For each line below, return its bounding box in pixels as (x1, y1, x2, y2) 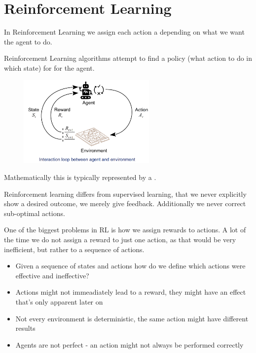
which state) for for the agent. (4, 62, 95, 73)
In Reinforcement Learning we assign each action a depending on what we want (4, 27, 245, 37)
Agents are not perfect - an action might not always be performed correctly (15, 339, 244, 350)
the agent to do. (4, 36, 52, 46)
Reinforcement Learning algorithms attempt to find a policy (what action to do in (4, 53, 253, 63)
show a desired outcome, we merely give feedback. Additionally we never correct (4, 198, 246, 209)
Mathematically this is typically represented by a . (4, 172, 156, 182)
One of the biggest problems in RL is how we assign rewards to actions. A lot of (4, 224, 246, 235)
